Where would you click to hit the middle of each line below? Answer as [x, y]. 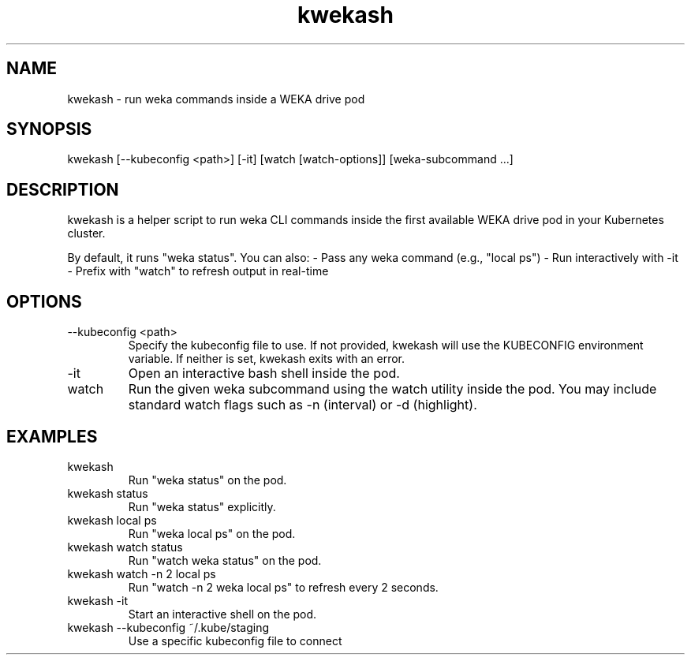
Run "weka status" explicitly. [202, 506]
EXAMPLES [52, 436]
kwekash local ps [112, 520]
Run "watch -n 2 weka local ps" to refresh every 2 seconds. [283, 587]
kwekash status [108, 493]
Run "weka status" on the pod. [207, 480]
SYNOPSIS [49, 129]
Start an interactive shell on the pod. [222, 614]
